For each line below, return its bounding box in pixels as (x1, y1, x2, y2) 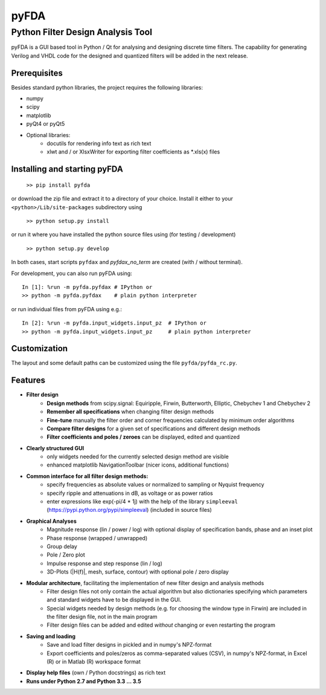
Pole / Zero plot (46, 551, 86, 558)
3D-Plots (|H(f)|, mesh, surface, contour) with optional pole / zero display (46, 568, 229, 575)
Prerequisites (11, 68, 63, 78)
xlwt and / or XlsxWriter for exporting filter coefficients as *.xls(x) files (46, 148, 220, 155)
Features (11, 375, 45, 386)
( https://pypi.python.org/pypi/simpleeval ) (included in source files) (46, 506, 213, 514)
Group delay (46, 543, 78, 550)
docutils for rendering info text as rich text (46, 140, 152, 147)
